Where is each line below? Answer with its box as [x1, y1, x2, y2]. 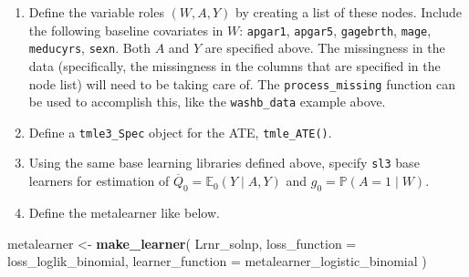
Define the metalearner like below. [28, 202, 220, 221]
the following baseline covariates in [28, 20, 224, 39]
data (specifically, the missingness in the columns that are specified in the [28, 56, 441, 75]
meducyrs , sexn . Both [28, 38, 151, 57]
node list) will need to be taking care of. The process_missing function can [28, 74, 456, 93]
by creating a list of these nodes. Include [235, 3, 463, 21]
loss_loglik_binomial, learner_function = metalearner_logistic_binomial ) [7, 251, 427, 271]
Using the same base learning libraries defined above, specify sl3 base [28, 153, 420, 172]
